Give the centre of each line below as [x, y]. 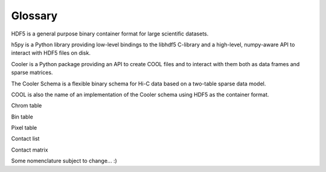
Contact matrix [30, 150]
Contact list [25, 139]
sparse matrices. [32, 73]
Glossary [34, 16]
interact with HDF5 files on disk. [51, 53]
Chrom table [27, 106]
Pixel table [24, 128]
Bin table [22, 117]
